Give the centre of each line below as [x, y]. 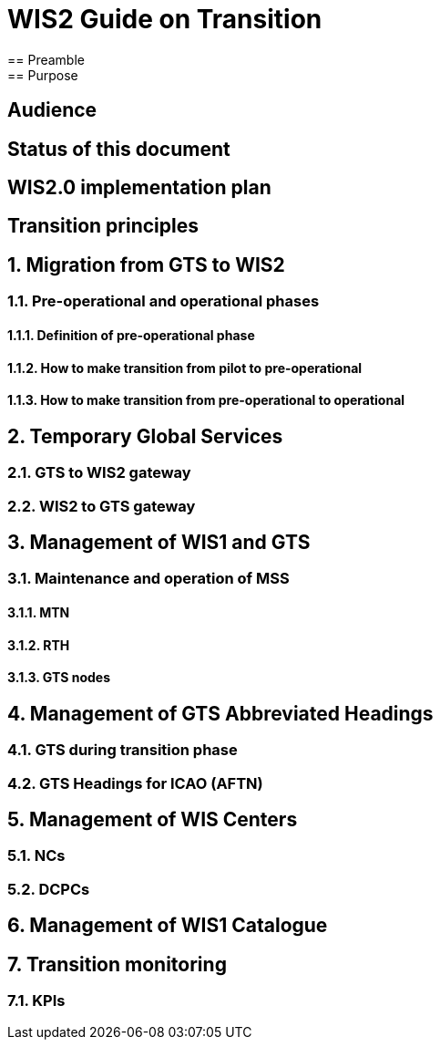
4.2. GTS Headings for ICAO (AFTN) [135, 783]
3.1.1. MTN [39, 612]
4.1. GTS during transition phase [123, 750]
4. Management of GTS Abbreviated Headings [220, 713]
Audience [52, 110]
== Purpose [43, 75]
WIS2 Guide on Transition [165, 19]
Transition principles [103, 226]
